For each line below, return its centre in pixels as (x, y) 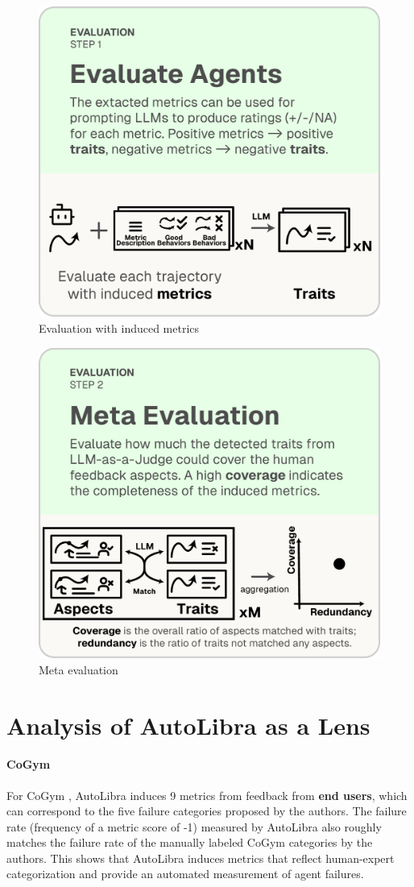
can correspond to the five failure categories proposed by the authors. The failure (207, 811)
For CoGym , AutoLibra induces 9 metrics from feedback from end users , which (207, 795)
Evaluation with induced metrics (119, 328)
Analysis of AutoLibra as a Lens (188, 725)
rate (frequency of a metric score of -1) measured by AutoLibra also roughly (194, 826)
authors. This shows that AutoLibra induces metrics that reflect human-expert (201, 858)
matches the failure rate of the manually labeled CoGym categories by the (190, 842)
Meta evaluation (79, 669)
